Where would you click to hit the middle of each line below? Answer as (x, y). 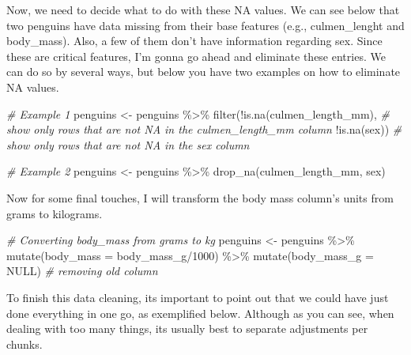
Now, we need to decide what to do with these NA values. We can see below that (203, 9)
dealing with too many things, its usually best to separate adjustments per (187, 329)
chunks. (25, 344)
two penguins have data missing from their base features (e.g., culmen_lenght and (205, 25)
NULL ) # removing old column (82, 271)
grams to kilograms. (55, 213)
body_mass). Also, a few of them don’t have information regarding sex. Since (194, 41)
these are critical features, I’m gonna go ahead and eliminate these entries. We (196, 56)
